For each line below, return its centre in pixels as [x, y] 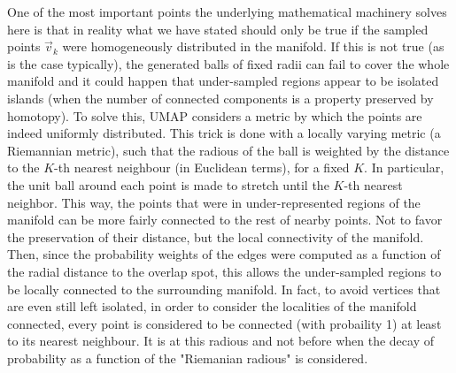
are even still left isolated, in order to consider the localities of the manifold [212, 306]
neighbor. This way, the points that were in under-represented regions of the [214, 202]
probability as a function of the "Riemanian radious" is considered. [188, 358]
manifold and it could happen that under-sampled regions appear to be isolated [223, 81]
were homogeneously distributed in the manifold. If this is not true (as [253, 46]
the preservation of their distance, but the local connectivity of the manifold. [216, 236]
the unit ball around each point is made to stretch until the [168, 184]
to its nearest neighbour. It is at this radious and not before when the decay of [220, 341]
